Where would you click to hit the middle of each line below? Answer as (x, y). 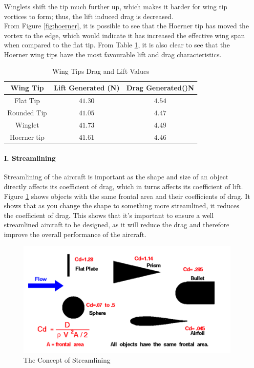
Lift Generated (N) (87, 88)
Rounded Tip (27, 112)
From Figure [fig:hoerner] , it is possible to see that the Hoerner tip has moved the (127, 26)
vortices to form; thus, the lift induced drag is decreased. (89, 16)
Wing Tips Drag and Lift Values (101, 71)
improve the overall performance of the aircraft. (75, 234)
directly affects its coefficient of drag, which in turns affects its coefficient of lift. (124, 186)
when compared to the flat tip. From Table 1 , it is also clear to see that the (117, 45)
